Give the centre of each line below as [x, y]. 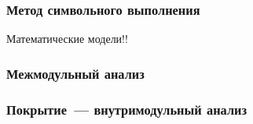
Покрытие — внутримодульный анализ [127, 109]
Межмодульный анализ [75, 73]
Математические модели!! [67, 39]
